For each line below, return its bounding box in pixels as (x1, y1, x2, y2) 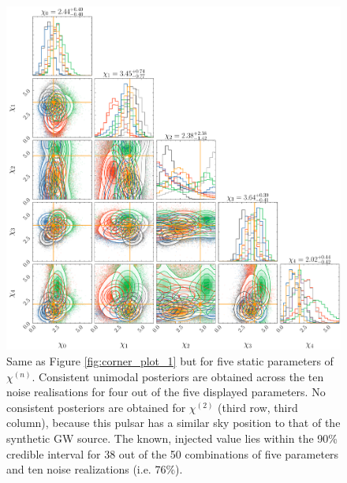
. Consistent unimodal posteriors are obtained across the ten (32, 368, 324, 384)
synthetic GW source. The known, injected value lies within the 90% (6, 430, 338, 447)
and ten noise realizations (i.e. (6, 461, 151, 477)
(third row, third (218, 399, 298, 415)
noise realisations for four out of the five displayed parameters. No (6, 384, 326, 400)
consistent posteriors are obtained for (6, 399, 186, 415)
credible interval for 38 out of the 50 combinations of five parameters (6, 445, 339, 462)
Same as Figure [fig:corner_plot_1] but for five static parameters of (6, 353, 334, 369)
